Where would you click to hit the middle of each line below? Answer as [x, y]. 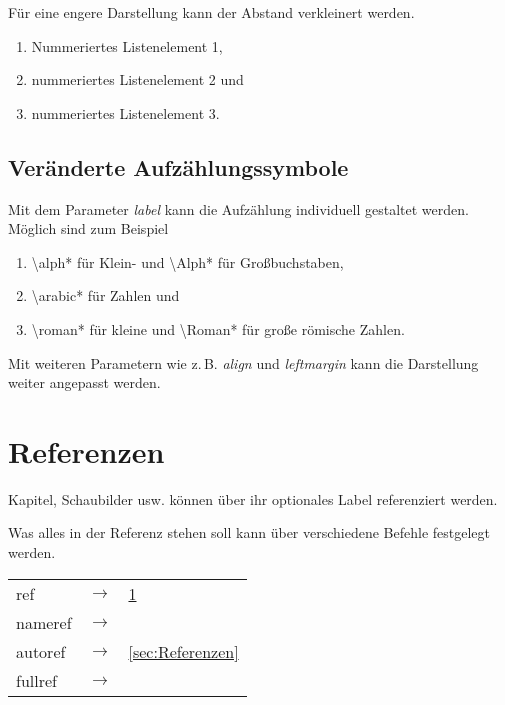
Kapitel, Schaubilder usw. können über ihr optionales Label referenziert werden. [253, 498]
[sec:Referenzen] [183, 651]
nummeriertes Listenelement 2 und [137, 79]
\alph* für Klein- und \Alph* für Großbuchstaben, [187, 261]
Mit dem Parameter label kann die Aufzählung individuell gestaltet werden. [238, 208]
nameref [44, 622]
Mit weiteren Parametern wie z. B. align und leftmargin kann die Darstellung [243, 362]
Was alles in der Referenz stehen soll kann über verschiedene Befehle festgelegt [249, 532]
